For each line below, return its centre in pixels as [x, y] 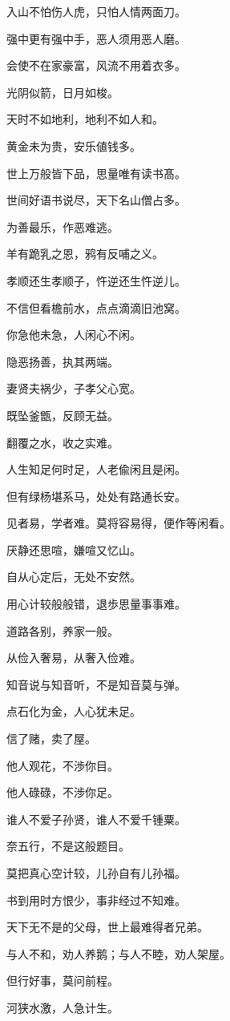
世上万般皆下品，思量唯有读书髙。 [96, 173]
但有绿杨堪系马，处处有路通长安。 [96, 496]
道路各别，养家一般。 [63, 630]
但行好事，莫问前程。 [63, 981]
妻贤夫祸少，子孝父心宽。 [74, 388]
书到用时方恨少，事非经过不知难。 [96, 900]
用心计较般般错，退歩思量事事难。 [96, 604]
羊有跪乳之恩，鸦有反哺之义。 [85, 254]
